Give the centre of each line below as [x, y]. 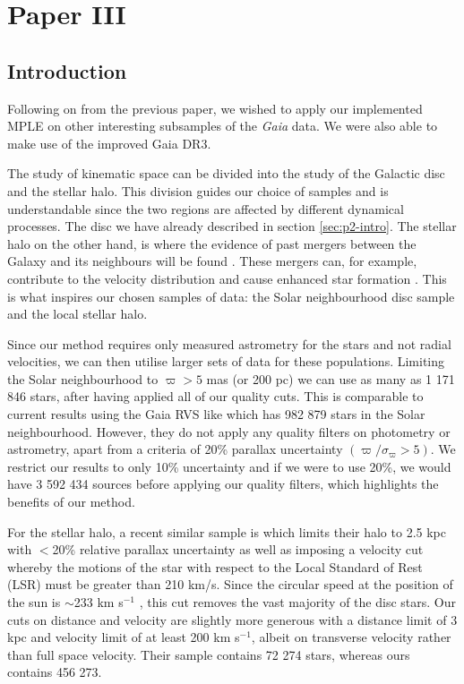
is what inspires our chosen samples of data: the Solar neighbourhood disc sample [231, 296]
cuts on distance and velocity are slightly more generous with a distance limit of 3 [232, 619]
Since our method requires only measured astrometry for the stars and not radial [229, 343]
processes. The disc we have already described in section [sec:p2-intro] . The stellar [232, 226]
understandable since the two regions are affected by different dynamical [206, 208]
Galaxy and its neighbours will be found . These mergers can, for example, [212, 261]
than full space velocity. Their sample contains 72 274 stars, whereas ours [209, 654]
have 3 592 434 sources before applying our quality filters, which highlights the [223, 484]
